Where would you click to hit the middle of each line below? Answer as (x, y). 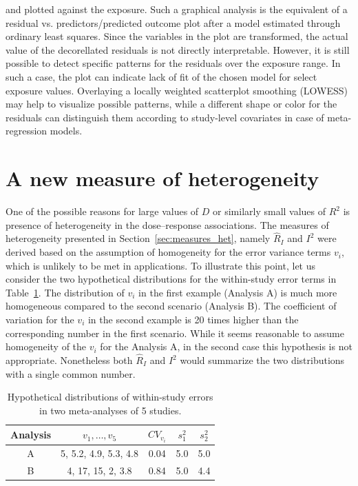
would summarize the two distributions (262, 360)
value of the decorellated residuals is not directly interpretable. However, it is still (178, 49)
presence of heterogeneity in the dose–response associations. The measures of (167, 224)
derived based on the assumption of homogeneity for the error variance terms (168, 252)
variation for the (40, 320)
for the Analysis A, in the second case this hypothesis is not (226, 346)
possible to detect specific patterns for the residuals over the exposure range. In (173, 63)
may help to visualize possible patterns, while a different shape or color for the (171, 104)
